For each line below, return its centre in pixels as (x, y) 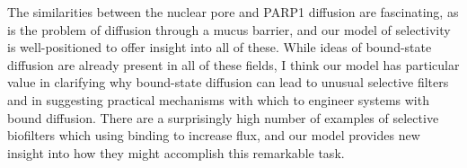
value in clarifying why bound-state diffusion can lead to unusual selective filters (228, 82)
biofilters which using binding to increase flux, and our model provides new (214, 135)
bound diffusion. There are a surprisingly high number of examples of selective (223, 117)
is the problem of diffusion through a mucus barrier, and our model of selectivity (229, 29)
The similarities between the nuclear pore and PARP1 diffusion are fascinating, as (233, 12)
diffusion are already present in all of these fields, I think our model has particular (233, 64)
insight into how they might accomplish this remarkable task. (176, 152)
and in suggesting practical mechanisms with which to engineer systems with (218, 99)
